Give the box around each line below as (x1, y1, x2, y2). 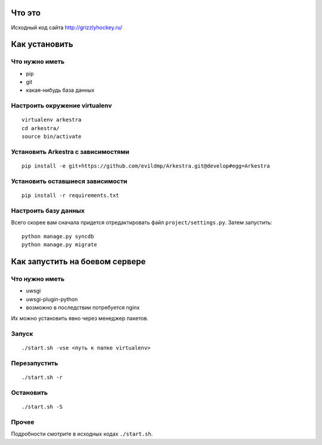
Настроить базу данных (11, 206, 85, 215)
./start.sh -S (21, 403, 63, 410)
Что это (11, 8, 41, 18)
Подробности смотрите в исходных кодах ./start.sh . (11, 430, 153, 438)
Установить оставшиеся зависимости (11, 177, 128, 185)
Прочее (11, 418, 35, 426)
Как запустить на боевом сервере (11, 257, 146, 267)
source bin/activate (21, 133, 82, 140)
